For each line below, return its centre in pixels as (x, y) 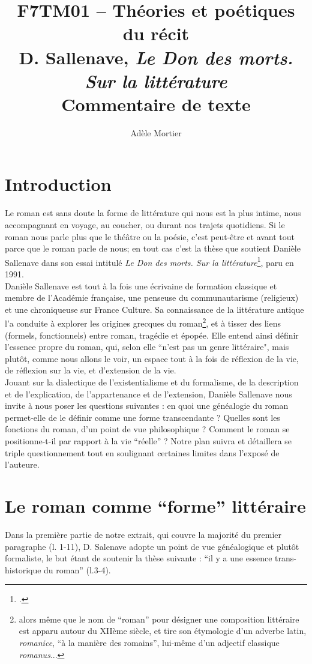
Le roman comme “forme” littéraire (155, 505)
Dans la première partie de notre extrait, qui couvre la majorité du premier (143, 534)
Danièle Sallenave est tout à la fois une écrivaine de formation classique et (141, 285)
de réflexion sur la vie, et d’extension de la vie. (91, 370)
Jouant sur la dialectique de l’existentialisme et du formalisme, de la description (152, 382)
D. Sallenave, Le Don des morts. (156, 57)
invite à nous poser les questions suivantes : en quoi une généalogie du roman (147, 406)
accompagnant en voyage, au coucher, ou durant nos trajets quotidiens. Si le (145, 225)
